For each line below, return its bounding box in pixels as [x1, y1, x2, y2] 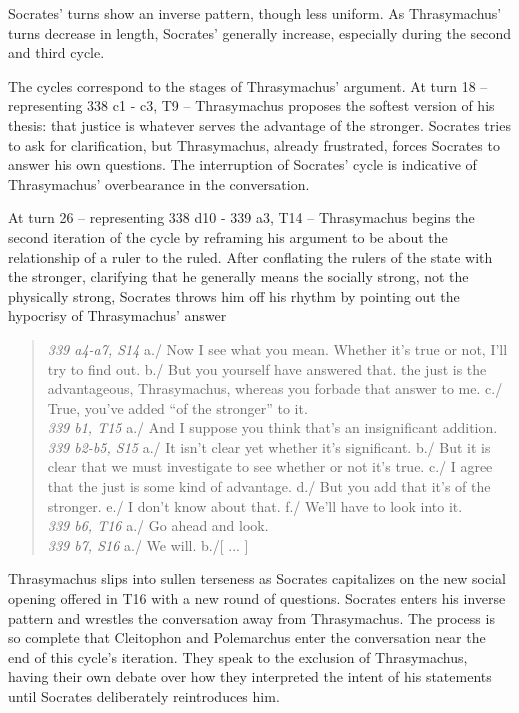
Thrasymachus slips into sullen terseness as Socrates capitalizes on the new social [8, 568, 506, 589]
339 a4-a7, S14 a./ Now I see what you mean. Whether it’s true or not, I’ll [47, 338, 508, 359]
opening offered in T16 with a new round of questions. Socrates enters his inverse [8, 588, 506, 609]
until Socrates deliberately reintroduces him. [8, 686, 280, 706]
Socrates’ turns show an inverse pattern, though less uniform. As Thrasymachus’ [8, 3, 502, 23]
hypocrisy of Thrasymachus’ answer [8, 305, 227, 326]
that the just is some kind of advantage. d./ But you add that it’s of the [47, 476, 491, 497]
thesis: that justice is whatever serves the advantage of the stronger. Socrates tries [8, 114, 511, 135]
